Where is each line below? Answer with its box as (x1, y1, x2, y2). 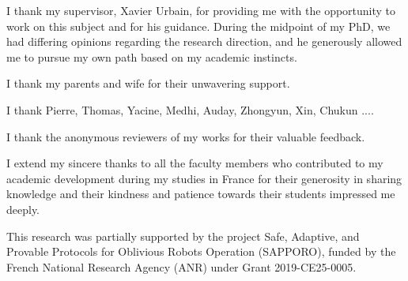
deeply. (6, 200, 40, 217)
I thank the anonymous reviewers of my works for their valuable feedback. (6, 128, 365, 144)
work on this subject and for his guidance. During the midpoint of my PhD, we (6, 17, 391, 34)
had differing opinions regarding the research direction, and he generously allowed (6, 33, 402, 50)
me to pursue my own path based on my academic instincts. (6, 48, 297, 65)
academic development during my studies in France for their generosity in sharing (6, 170, 402, 186)
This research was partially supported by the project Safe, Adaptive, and (6, 227, 360, 244)
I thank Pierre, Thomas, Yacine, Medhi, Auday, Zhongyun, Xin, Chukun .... (6, 101, 374, 118)
